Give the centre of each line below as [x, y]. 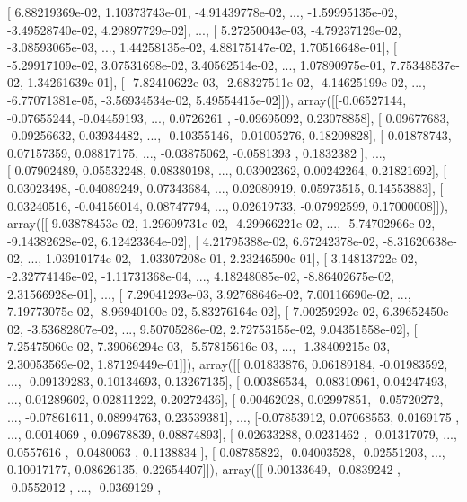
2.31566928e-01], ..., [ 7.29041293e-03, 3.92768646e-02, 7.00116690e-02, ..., [209, 293]
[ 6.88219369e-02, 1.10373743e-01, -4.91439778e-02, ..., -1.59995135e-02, [203, 12]
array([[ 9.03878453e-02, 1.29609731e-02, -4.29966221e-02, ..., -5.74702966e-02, [221, 223]
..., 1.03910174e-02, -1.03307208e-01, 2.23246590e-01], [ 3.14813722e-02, [222, 258]
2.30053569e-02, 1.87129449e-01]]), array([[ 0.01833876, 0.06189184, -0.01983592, [228, 363]
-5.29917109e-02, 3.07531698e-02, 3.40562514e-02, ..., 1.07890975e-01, [197, 64]
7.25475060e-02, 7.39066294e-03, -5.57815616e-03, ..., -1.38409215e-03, [199, 346]
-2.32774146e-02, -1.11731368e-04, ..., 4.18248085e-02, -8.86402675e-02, [201, 275]
